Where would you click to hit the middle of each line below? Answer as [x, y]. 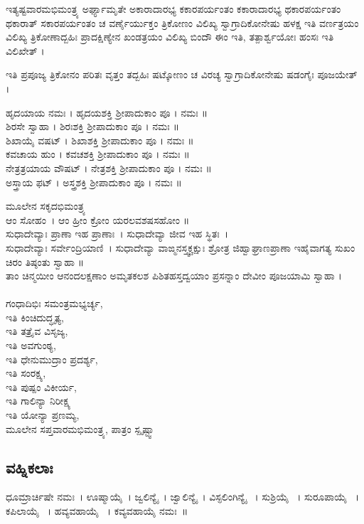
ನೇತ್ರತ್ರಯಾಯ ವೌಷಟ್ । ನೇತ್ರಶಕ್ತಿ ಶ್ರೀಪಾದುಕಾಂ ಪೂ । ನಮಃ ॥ [109, 167]
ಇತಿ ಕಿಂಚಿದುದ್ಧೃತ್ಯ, [35, 317]
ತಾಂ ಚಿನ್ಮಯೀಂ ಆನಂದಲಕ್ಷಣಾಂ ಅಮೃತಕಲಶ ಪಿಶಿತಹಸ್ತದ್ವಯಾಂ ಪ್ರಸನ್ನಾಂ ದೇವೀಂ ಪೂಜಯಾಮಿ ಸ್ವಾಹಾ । [174, 276]
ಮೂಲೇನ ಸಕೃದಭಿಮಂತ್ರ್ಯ [46, 206]
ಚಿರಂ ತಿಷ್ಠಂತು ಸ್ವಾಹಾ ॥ [45, 261]
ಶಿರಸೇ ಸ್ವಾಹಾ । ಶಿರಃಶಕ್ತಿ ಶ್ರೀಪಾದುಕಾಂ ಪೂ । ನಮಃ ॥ [92, 126]
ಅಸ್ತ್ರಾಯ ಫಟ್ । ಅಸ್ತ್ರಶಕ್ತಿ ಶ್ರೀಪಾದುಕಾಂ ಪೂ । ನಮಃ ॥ [94, 182]
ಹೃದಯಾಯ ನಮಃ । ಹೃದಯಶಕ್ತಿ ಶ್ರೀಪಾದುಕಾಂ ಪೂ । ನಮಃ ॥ [107, 112]
